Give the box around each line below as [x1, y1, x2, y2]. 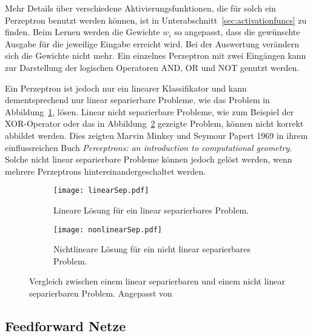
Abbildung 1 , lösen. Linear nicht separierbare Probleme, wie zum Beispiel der [5, 105, 294, 118]
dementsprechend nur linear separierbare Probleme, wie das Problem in [5, 93, 270, 106]
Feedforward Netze [5, 316, 126, 335]
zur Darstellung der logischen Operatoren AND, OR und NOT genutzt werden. [5, 61, 300, 73]
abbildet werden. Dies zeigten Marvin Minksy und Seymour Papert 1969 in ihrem [5, 129, 308, 141]
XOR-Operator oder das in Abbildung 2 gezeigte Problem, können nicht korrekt [5, 117, 304, 130]
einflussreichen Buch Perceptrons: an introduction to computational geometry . [5, 141, 292, 153]
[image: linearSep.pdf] [53, 186, 149, 195]
